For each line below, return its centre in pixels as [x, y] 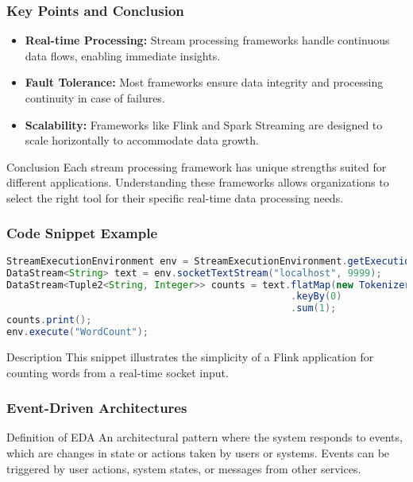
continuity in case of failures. [95, 98]
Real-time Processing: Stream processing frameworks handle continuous [207, 40]
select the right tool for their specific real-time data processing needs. [175, 197]
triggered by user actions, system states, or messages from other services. [184, 468]
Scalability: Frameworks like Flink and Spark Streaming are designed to [204, 124]
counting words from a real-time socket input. [118, 372]
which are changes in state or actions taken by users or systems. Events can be [198, 452]
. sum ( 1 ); [313, 308]
